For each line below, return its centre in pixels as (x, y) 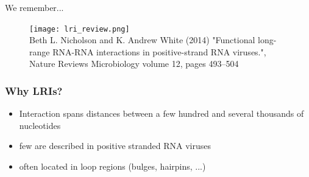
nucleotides (40, 125)
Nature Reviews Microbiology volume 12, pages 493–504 (134, 64)
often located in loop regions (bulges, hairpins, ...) (112, 166)
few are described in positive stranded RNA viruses (115, 146)
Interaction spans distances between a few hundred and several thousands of (162, 113)
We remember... (34, 7)
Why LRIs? (34, 90)
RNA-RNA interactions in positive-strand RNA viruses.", (159, 51)
